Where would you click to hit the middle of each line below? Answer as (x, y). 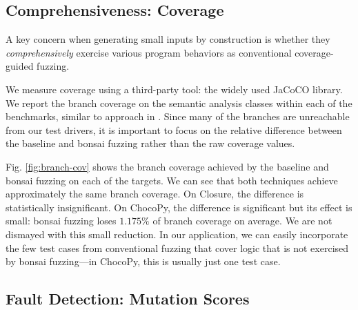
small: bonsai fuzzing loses (61, 221)
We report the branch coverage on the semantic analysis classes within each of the (179, 103)
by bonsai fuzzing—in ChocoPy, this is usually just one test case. (143, 261)
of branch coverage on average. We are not (242, 221)
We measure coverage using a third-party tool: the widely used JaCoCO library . (174, 89)
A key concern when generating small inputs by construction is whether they (168, 39)
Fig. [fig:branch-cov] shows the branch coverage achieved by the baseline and (167, 166)
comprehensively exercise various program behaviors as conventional (149, 52)
